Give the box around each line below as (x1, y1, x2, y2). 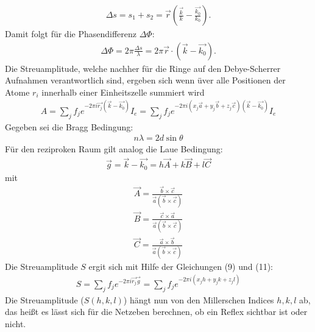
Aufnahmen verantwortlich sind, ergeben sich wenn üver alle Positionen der (5, 74, 286, 87)
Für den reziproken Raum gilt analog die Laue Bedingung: (5, 143, 223, 155)
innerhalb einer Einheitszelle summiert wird (41, 85, 205, 98)
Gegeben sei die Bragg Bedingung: (5, 120, 133, 133)
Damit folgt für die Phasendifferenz (5, 27, 137, 40)
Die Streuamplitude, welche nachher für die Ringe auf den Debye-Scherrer (5, 62, 281, 74)
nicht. (5, 317, 26, 330)
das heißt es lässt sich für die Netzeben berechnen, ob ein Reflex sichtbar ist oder (5, 305, 308, 318)
